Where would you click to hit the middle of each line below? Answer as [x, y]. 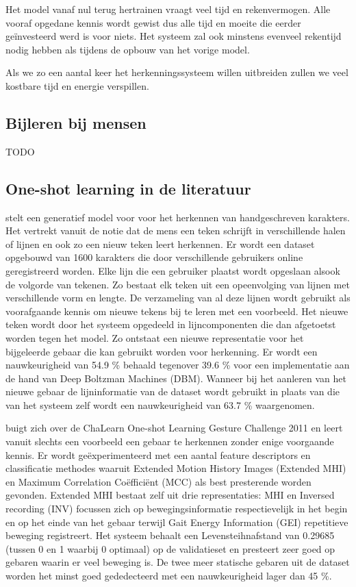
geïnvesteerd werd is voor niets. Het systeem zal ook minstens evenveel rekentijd [174, 36]
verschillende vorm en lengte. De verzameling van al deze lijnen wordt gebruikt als [178, 298]
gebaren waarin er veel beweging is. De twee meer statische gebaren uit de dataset [178, 562]
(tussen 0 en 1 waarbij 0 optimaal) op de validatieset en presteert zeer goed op [170, 548]
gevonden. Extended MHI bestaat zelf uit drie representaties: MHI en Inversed [170, 495]
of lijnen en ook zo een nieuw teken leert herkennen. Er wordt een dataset [160, 243]
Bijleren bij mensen [76, 122]
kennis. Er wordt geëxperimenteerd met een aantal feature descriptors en [158, 454]
